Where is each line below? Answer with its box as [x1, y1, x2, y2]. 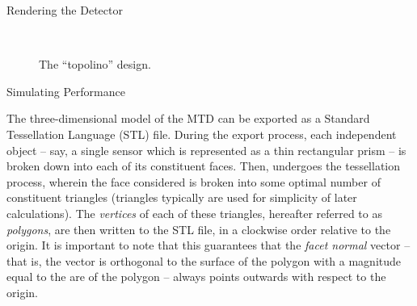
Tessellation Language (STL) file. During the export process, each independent [6, 125, 397, 142]
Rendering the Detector [6, 2, 123, 18]
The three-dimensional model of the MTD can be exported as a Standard [6, 110, 370, 127]
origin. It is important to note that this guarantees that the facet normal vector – [6, 237, 411, 254]
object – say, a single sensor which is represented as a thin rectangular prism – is [6, 141, 406, 158]
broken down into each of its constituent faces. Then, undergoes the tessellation [6, 157, 401, 174]
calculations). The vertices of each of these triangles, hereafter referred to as [6, 204, 382, 221]
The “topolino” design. [39, 56, 151, 73]
